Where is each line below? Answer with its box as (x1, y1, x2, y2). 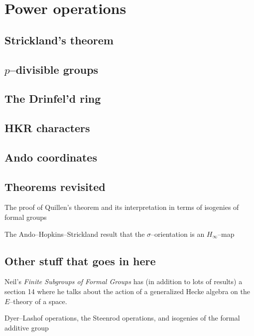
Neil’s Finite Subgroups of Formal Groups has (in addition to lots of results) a (4, 276, 243, 287)
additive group (4, 322, 49, 333)
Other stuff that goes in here (4, 253, 156, 268)
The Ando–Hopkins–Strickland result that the (4, 228, 145, 239)
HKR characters (4, 120, 90, 136)
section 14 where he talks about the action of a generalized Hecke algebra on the (4, 286, 250, 297)
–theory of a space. (9, 296, 67, 306)
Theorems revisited (4, 178, 106, 194)
